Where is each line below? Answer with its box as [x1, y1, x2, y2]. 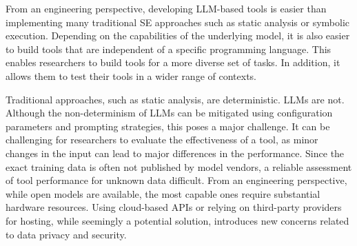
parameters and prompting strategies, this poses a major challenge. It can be [6, 119, 330, 133]
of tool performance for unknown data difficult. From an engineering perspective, [6, 173, 347, 187]
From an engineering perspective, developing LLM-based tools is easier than [6, 1, 327, 15]
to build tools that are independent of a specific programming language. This [6, 41, 331, 56]
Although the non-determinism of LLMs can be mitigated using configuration [6, 105, 333, 120]
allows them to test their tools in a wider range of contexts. [6, 68, 256, 83]
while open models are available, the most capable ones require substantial [6, 186, 320, 201]
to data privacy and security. [6, 227, 127, 241]
